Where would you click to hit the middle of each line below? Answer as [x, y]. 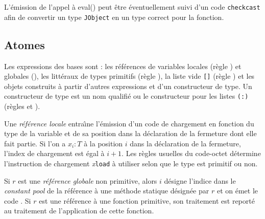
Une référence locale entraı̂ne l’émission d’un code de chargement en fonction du [129, 123]
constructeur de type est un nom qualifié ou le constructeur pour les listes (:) [126, 96]
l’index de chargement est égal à [54, 153]
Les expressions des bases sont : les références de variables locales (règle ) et [123, 66]
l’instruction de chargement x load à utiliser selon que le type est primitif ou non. [131, 163]
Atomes [25, 44]
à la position [103, 143]
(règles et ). [22, 106]
